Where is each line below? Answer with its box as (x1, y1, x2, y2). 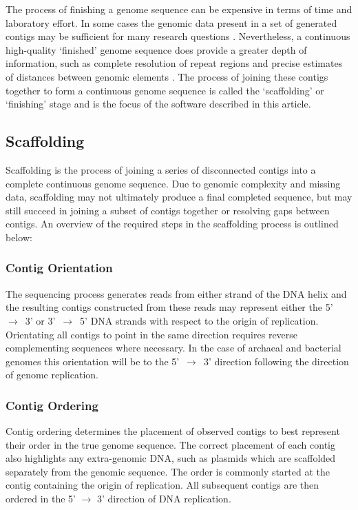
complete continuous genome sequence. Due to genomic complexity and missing (6, 176, 341, 190)
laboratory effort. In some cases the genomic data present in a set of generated (6, 15, 337, 30)
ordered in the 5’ (6, 491, 76, 506)
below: (6, 229, 32, 244)
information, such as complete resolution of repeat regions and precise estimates (6, 56, 343, 70)
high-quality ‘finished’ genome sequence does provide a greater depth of (6, 42, 307, 57)
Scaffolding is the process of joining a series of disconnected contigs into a (6, 162, 316, 176)
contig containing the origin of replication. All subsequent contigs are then (6, 478, 319, 492)
